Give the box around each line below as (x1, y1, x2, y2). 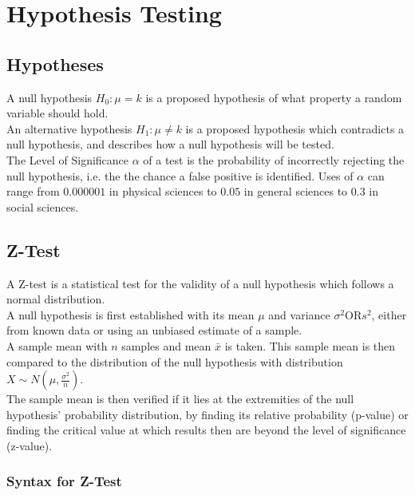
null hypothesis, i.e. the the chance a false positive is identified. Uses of (6, 167, 354, 184)
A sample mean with (6, 337, 108, 354)
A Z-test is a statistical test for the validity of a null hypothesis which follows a (6, 275, 394, 291)
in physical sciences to (109, 183, 217, 200)
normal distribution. (6, 291, 105, 307)
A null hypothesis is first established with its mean (6, 306, 255, 323)
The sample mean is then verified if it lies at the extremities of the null (6, 390, 354, 407)
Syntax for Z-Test (6, 471, 122, 491)
